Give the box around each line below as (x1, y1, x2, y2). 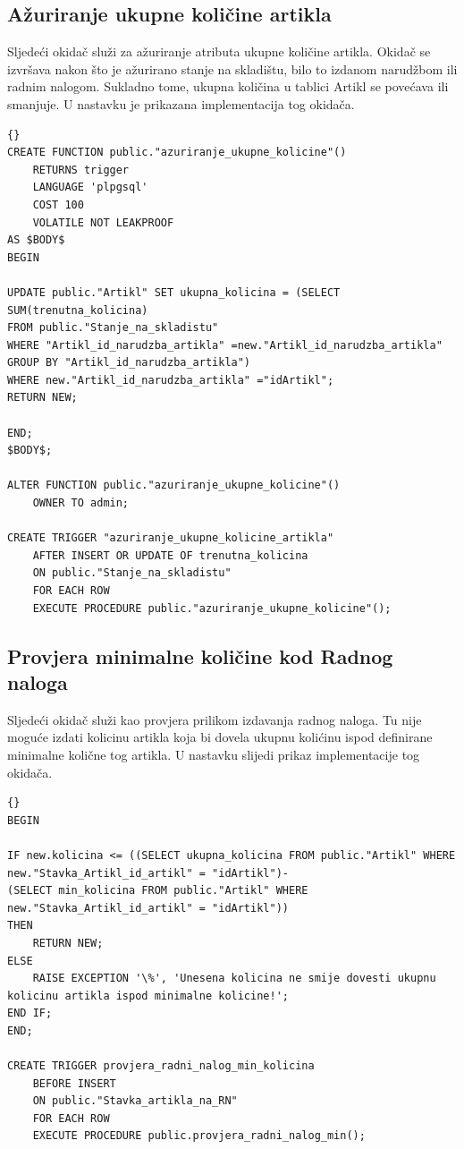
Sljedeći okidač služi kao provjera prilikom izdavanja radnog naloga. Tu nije (7, 710, 422, 728)
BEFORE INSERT (32, 1077, 116, 1090)
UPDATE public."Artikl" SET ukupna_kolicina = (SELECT (7, 285, 341, 299)
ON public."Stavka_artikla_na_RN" (32, 1094, 238, 1108)
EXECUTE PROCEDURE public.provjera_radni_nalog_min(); (32, 1129, 366, 1143)
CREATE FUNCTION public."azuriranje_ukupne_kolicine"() (7, 146, 347, 159)
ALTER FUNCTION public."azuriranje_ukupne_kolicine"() (7, 479, 341, 492)
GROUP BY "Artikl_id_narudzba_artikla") (7, 356, 251, 370)
